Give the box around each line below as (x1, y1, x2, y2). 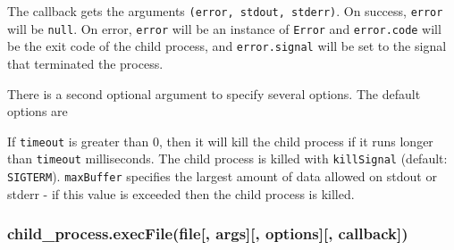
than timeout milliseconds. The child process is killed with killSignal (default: (7, 149, 448, 168)
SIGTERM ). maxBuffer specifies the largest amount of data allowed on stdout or (7, 167, 437, 186)
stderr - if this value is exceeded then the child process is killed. (7, 184, 355, 203)
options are (7, 102, 68, 121)
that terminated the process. (7, 54, 164, 72)
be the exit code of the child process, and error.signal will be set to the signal (7, 37, 447, 55)
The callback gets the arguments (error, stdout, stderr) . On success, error (7, 2, 443, 20)
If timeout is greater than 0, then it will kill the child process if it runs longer (7, 131, 433, 150)
